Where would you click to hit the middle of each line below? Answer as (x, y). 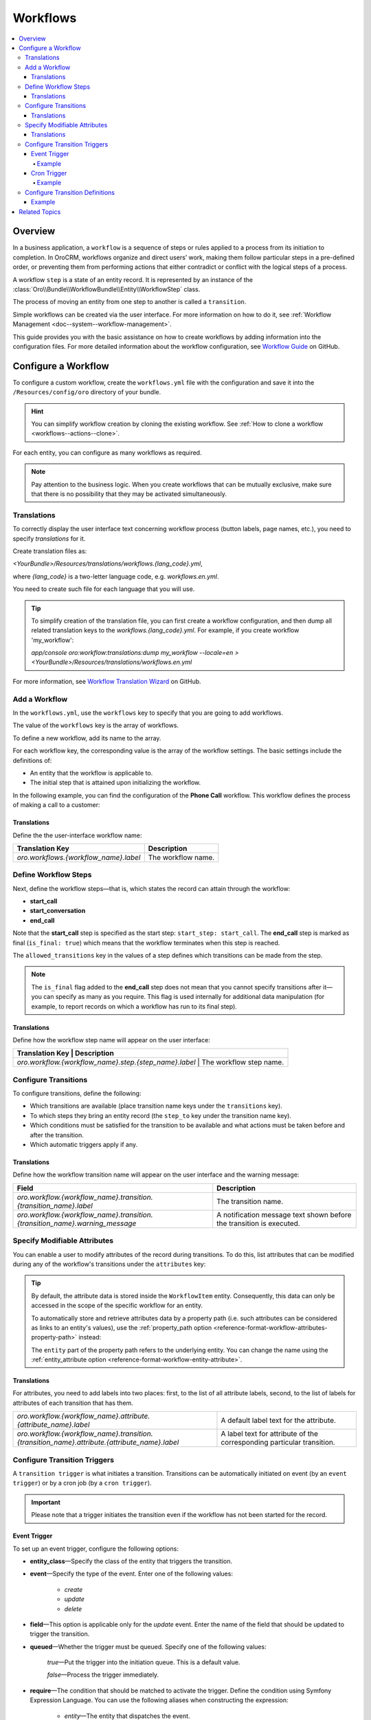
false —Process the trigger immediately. (103, 1675)
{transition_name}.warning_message (77, 1223)
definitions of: (32, 760)
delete (73, 1609)
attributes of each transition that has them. (73, 1403)
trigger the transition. (60, 1634)
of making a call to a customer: (56, 805)
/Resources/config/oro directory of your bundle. (87, 392)
